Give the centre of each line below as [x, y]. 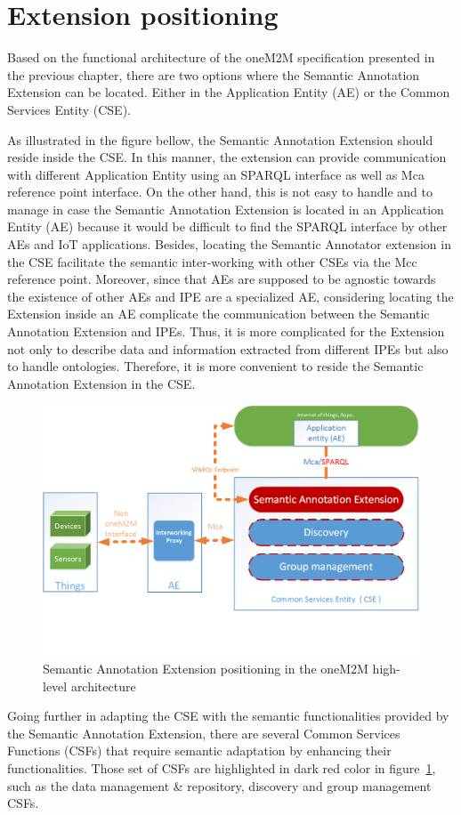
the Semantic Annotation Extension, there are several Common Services [204, 733]
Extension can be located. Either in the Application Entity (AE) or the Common [229, 92]
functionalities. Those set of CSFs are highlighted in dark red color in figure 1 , [222, 767]
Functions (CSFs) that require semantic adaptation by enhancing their [199, 750]
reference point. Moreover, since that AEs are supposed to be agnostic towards [222, 279]
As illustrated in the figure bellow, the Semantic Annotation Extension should [220, 139]
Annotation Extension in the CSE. [101, 383]
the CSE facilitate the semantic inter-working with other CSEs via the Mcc [212, 261]
